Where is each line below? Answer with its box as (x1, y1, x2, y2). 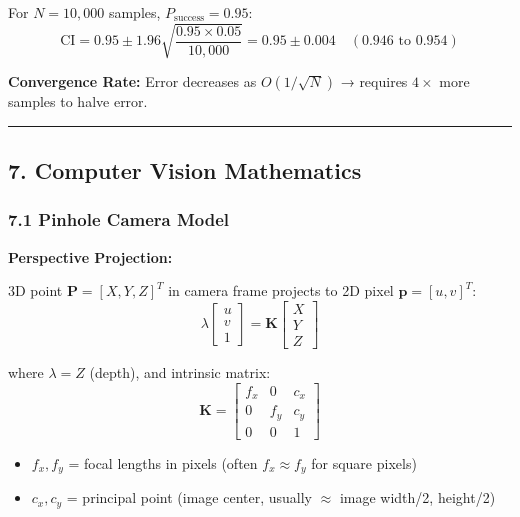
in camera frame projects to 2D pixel (168, 280, 394, 301)
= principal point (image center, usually (66, 487, 312, 508)
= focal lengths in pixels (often (68, 452, 258, 473)
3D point (8, 280, 63, 301)
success (174, 13, 205, 24)
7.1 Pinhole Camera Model (8, 207, 230, 232)
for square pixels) (311, 452, 417, 473)
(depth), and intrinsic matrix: (89, 362, 271, 383)
